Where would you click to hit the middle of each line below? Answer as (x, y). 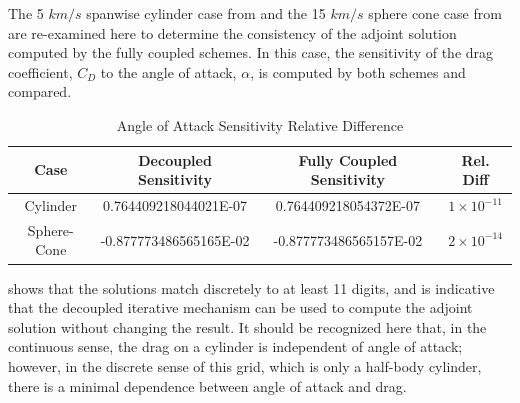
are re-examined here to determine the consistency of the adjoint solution (232, 32)
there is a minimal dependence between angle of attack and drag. (207, 385)
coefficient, (40, 71)
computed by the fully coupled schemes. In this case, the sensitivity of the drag (251, 52)
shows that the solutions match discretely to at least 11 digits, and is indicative (251, 287)
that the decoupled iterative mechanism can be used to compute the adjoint (240, 307)
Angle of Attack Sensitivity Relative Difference (260, 124)
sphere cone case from (435, 13)
